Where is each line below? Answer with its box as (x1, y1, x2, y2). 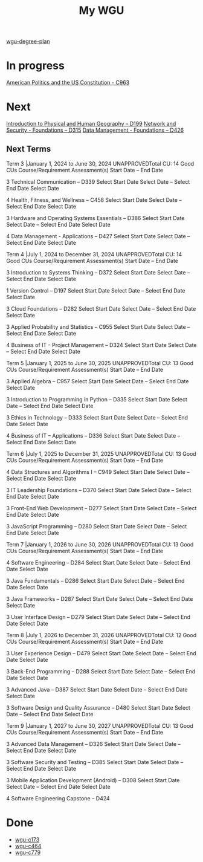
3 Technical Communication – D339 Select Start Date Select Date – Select (6, 178, 190, 185)
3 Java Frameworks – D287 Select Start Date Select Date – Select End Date (6, 595, 193, 602)
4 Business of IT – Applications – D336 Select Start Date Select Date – (6, 432, 180, 439)
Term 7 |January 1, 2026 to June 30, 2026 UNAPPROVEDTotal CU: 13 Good (6, 540, 194, 548)
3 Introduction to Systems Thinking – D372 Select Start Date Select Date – (6, 268, 190, 276)
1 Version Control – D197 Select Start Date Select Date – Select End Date (6, 287, 185, 294)
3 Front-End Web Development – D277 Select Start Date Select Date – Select (6, 504, 197, 511)
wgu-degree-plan (6, 37, 50, 45)
